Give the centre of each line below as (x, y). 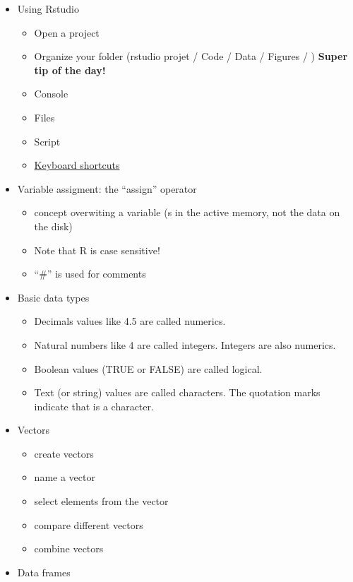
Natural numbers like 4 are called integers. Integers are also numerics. (185, 344)
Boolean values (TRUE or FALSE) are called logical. (148, 368)
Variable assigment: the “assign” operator (107, 188)
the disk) (53, 226)
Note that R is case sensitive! (97, 250)
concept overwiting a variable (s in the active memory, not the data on (187, 212)
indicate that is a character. (94, 406)
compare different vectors (89, 524)
